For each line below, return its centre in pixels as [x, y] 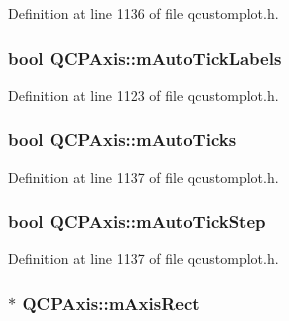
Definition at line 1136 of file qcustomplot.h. [143, 13]
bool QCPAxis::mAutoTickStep [137, 221]
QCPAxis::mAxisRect [111, 302]
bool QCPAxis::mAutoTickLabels [145, 57]
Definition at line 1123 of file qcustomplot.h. [143, 94]
